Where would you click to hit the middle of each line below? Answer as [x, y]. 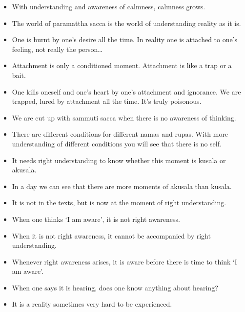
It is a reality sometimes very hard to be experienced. [92, 304]
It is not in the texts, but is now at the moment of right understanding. [119, 203]
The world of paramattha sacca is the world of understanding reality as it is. [126, 23]
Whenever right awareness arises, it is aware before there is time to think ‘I [124, 261]
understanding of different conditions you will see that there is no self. [117, 143]
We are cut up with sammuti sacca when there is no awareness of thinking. [124, 117]
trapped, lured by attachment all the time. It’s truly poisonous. [107, 101]
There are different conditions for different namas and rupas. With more [120, 134]
